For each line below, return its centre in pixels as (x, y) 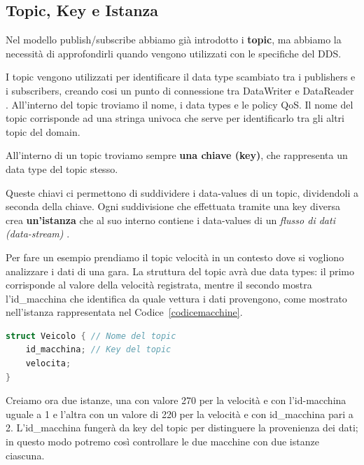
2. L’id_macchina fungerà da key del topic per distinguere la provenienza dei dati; (182, 428)
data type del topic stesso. (62, 168)
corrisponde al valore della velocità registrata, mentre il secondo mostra (159, 285)
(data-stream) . (38, 234)
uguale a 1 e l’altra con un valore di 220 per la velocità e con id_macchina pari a (180, 414)
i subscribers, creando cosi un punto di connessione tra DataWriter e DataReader (180, 90)
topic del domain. (43, 131)
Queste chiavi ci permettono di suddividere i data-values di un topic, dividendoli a (182, 192)
